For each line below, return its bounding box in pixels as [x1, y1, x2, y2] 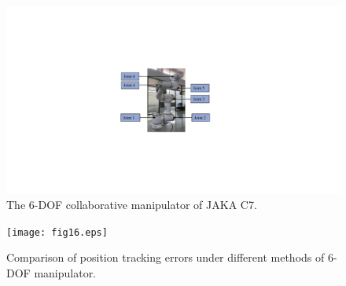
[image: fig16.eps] [6, 226, 108, 238]
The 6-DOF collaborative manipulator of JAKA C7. [6, 196, 257, 213]
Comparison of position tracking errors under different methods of [6, 249, 325, 266]
